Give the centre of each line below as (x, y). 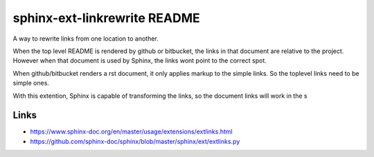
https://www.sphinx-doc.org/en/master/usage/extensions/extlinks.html (131, 132)
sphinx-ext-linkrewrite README (106, 18)
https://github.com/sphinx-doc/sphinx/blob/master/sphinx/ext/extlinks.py (135, 141)
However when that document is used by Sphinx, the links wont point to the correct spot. (140, 61)
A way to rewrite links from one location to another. (86, 39)
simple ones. (31, 83)
